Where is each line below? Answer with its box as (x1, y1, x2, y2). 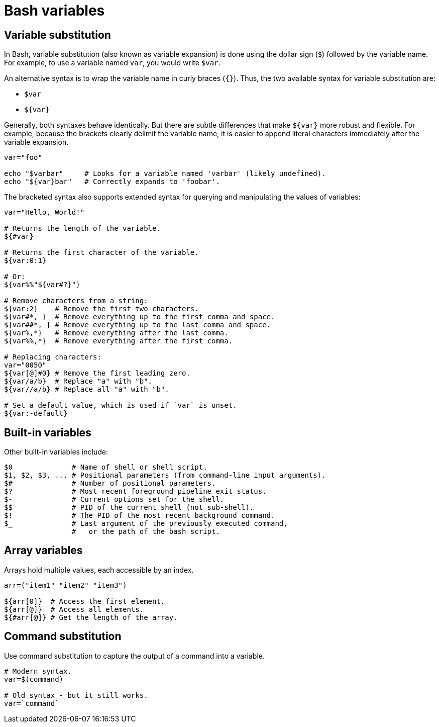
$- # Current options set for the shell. (4, 495, 225, 504)
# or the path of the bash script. (71, 527, 220, 536)
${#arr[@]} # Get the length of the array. (4, 613, 178, 621)
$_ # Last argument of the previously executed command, (4, 519, 288, 528)
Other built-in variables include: (4, 447, 108, 457)
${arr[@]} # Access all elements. (4, 605, 144, 613)
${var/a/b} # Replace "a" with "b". (4, 377, 153, 386)
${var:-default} (4, 409, 68, 418)
